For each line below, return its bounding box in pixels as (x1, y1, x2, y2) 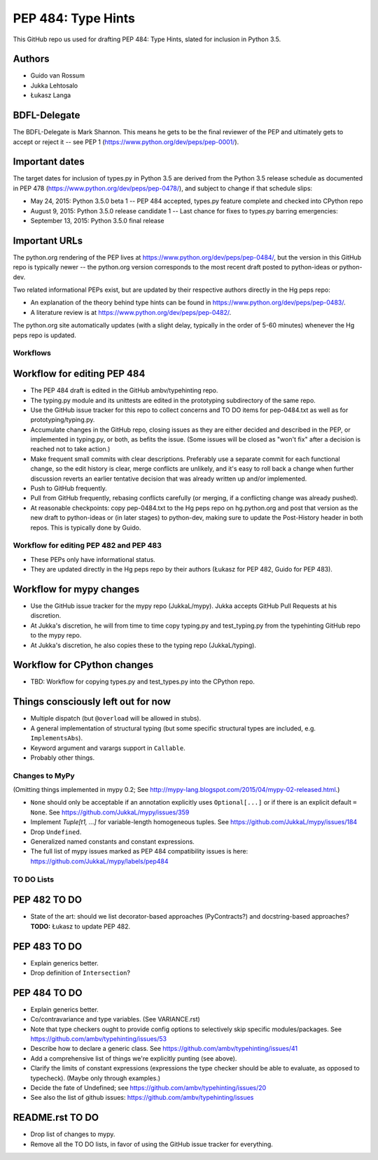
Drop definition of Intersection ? (30, 968, 131, 977)
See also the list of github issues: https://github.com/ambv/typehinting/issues (30, 1094, 254, 1102)
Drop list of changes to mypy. (30, 1130, 115, 1138)
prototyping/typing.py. (30, 416, 95, 424)
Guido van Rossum (30, 71, 85, 80)
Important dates (13, 156, 85, 168)
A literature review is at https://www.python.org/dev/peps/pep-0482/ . (30, 308, 232, 316)
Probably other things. (30, 753, 94, 762)
